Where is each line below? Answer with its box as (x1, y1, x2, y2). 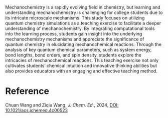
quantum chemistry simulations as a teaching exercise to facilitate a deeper (5, 20, 161, 26)
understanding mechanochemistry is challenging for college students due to (5, 9, 163, 15)
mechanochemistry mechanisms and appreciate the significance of (5, 36, 144, 42)
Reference (5, 85, 49, 97)
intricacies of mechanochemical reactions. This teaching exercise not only (5, 57, 159, 63)
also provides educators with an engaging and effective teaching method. (5, 68, 158, 74)
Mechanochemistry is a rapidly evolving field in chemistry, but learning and (5, 4, 160, 10)
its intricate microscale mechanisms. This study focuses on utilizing (5, 15, 145, 20)
